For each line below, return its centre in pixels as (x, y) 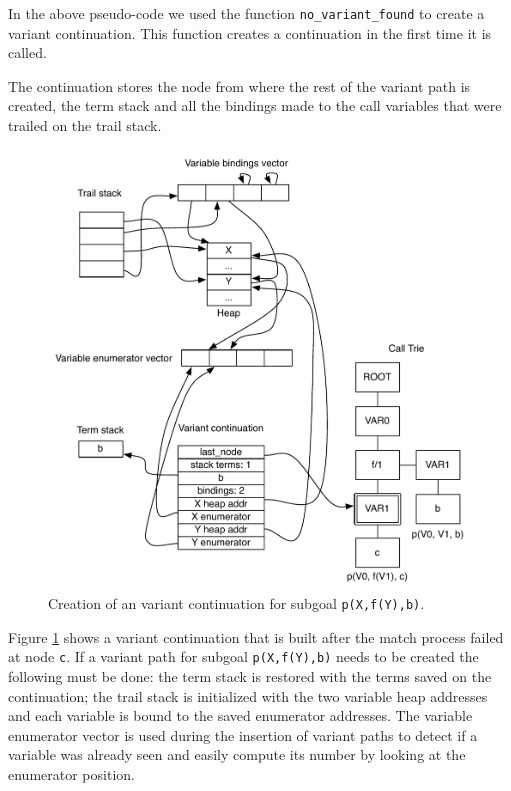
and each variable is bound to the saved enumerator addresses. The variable (240, 715)
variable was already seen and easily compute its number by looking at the (237, 754)
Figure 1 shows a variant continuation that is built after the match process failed (256, 636)
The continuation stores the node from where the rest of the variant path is (239, 85)
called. (27, 52)
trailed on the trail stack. (85, 125)
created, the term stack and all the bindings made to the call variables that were (255, 105)
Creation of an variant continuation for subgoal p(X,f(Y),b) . (236, 603)
